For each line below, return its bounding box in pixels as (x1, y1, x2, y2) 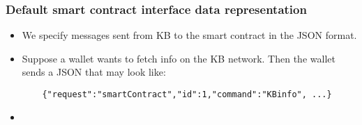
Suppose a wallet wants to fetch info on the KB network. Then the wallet (22, 51, 335, 65)
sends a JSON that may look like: (22, 65, 166, 79)
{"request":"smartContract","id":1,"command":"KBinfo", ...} (42, 90, 332, 99)
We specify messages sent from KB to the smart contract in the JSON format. (22, 28, 357, 42)
